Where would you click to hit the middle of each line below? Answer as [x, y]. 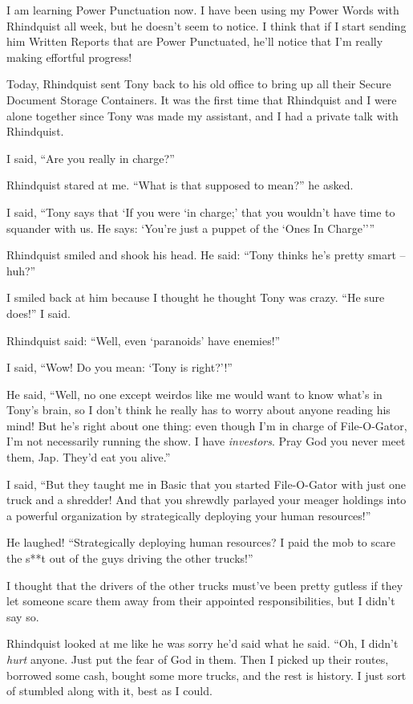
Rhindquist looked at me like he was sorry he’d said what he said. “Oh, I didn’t [202, 643]
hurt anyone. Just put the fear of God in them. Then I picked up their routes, [198, 659]
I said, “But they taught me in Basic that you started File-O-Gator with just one [206, 484]
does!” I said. [38, 313]
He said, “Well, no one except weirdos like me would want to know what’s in [194, 394]
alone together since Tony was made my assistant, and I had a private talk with [202, 115]
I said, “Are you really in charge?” [91, 158]
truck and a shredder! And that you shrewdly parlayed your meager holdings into [206, 500]
